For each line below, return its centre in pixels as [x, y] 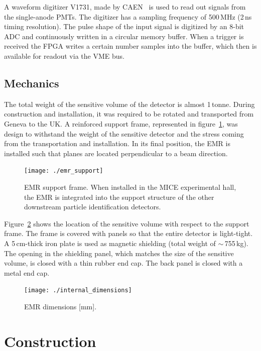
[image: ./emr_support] [64, 171]
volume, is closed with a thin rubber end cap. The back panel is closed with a [123, 263]
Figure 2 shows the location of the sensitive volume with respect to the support [127, 223]
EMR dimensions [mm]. [60, 306]
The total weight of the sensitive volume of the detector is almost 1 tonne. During [129, 104]
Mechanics [32, 83]
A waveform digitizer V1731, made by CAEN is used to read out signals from [125, 7]
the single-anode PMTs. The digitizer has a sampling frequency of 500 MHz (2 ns [128, 16]
